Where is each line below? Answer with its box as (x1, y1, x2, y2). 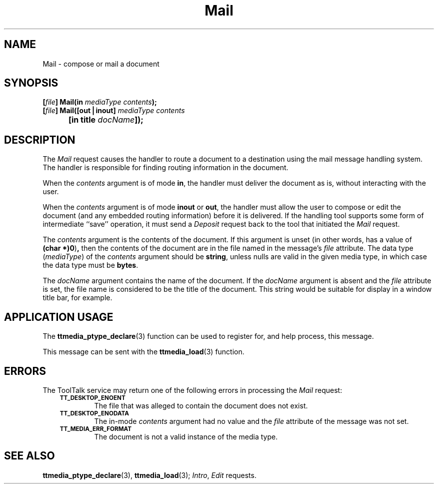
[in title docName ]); (68, 115, 143, 125)
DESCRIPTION (4, 133, 75, 146)
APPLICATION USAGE (4, 310, 113, 323)
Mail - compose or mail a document (42, 59, 159, 68)
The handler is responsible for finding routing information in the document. (42, 163, 288, 172)
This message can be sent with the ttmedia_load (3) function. (42, 347, 244, 356)
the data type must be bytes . (42, 261, 138, 270)
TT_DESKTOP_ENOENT (59, 394, 125, 401)
